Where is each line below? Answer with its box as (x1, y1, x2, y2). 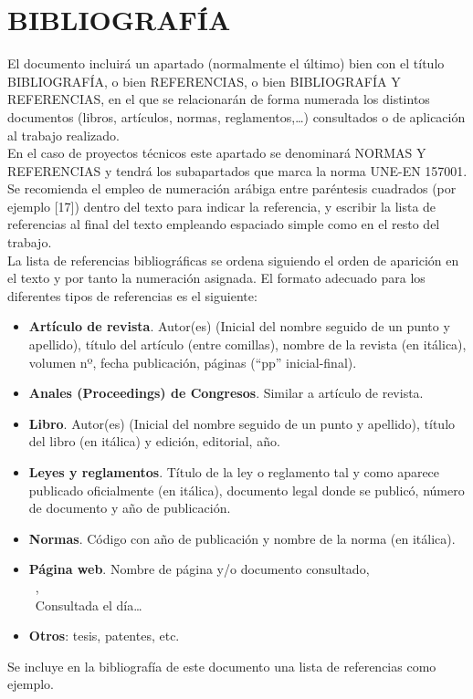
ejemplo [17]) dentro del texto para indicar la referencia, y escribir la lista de (7, 196, 436, 215)
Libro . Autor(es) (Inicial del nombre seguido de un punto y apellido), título (28, 413, 456, 433)
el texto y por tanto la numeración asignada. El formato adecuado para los (7, 268, 426, 287)
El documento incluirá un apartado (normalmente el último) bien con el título (7, 54, 445, 73)
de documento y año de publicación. (28, 498, 231, 517)
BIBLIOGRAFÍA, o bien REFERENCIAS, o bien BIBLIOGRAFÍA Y (7, 71, 401, 90)
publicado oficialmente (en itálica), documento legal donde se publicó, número (28, 480, 465, 499)
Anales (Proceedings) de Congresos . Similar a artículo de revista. (28, 383, 424, 402)
